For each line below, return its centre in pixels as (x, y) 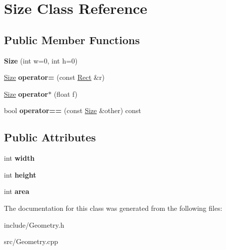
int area (17, 191)
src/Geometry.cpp (31, 241)
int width (19, 158)
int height (20, 174)
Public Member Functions (72, 39)
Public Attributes (50, 137)
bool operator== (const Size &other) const (73, 110)
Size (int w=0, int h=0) (41, 60)
